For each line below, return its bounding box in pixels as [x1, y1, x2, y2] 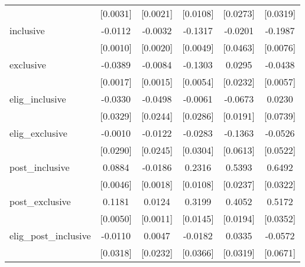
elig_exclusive [9, 126, 67, 140]
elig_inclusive [9, 92, 66, 106]
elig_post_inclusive [9, 229, 91, 242]
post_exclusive [9, 195, 71, 208]
